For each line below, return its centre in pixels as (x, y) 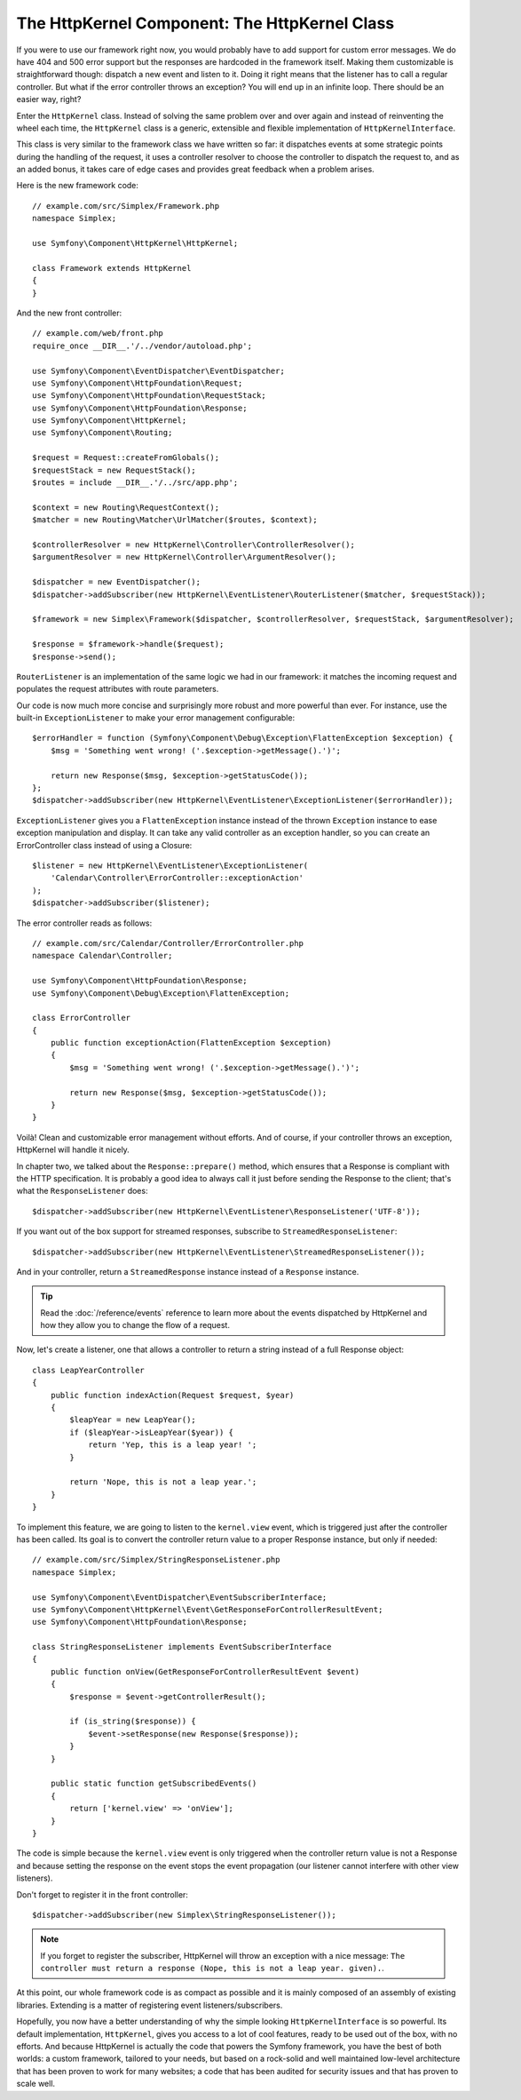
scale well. (36, 2084)
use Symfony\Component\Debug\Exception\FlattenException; (161, 993)
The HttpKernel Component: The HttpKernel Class (205, 23)
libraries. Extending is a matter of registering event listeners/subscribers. (150, 2005)
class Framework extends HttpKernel (112, 268)
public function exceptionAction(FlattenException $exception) (191, 1043)
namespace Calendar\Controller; (103, 956)
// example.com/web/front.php (98, 334)
